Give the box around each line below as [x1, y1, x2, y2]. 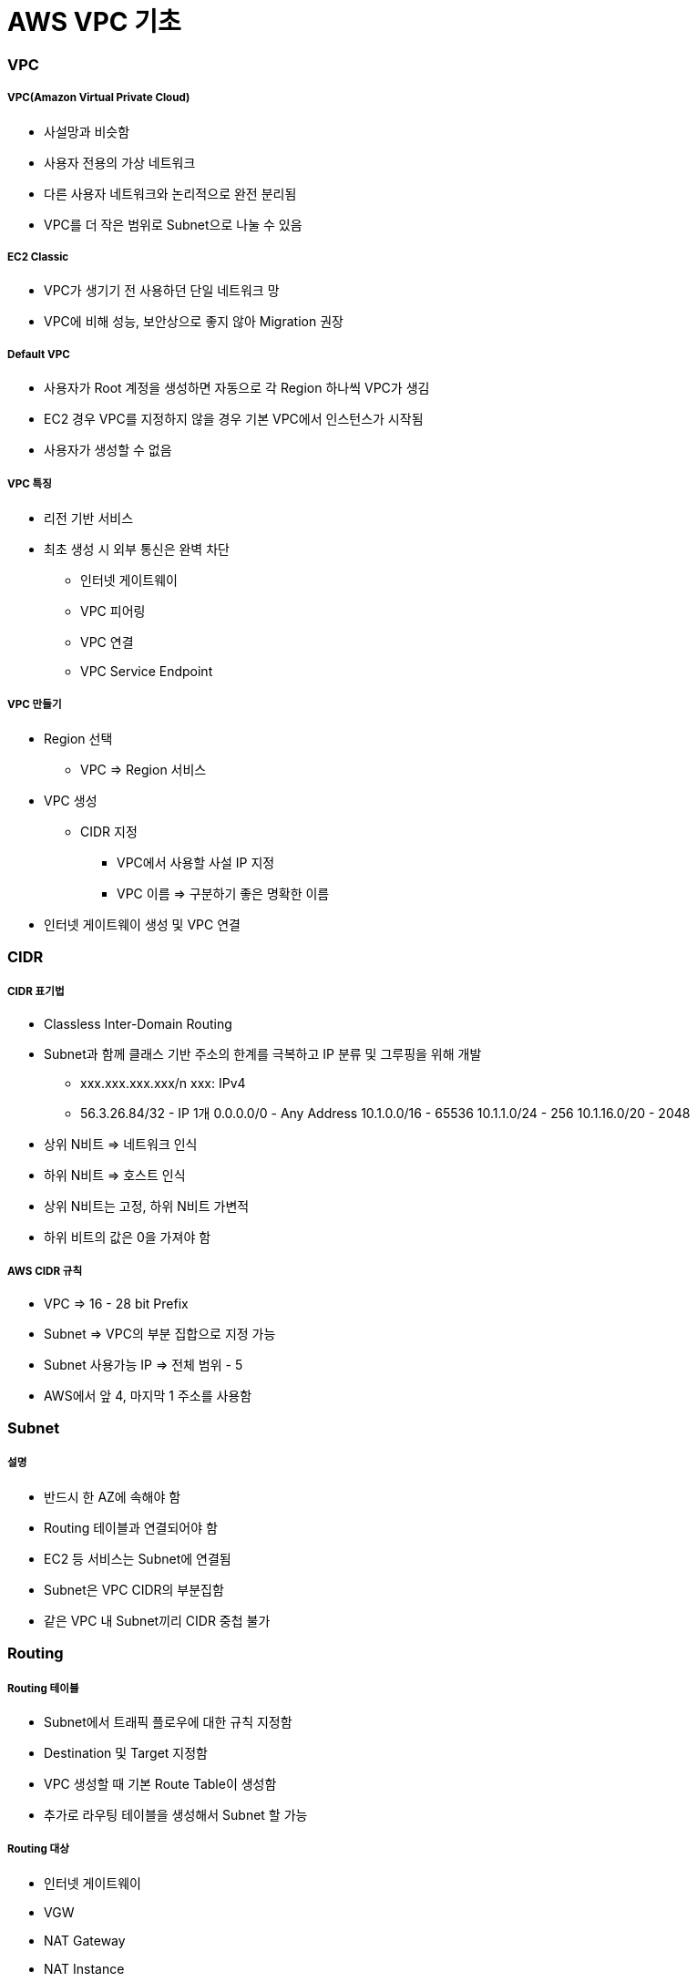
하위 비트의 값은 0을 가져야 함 [44, 1228, 211, 1245]
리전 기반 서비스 [44, 509, 134, 526]
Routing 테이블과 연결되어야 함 [44, 1519, 218, 1535]
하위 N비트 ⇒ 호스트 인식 [44, 1166, 186, 1183]
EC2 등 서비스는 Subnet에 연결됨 [44, 1550, 231, 1566]
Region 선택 [44, 730, 113, 746]
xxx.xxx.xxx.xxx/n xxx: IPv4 [80, 1074, 246, 1091]
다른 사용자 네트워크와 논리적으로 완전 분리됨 [44, 185, 297, 201]
